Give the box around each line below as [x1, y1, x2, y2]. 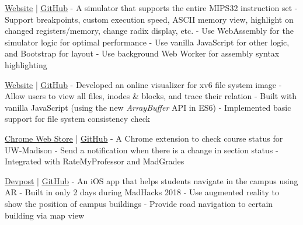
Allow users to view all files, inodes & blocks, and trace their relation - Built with [5, 90, 297, 102]
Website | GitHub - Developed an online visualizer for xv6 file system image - [5, 78, 282, 90]
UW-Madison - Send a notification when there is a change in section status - [5, 143, 278, 156]
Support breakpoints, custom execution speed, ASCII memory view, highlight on [5, 13, 294, 25]
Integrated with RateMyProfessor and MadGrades [5, 155, 184, 167]
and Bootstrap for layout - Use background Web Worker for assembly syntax [5, 47, 280, 59]
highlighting [5, 58, 47, 71]
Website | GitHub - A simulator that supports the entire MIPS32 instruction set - [5, 2, 298, 13]
